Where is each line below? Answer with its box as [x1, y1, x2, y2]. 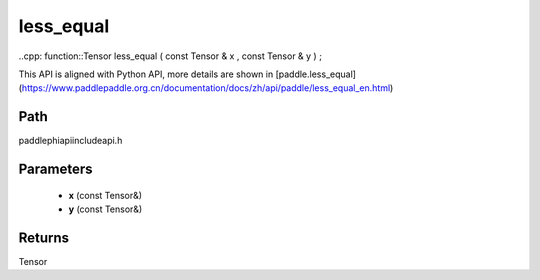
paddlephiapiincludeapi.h [18, 135, 123, 147]
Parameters [18, 161, 93, 178]
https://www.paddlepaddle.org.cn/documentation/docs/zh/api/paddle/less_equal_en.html [21, 82, 391, 94]
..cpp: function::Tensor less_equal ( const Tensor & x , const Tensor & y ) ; [18, 50, 322, 62]
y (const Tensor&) [68, 203, 143, 215]
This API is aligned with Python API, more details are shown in [18, 68, 274, 80]
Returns [18, 229, 70, 246]
